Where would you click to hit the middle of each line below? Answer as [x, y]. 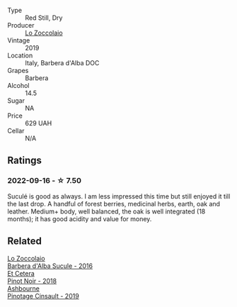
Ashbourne [24, 288]
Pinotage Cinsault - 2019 [43, 296]
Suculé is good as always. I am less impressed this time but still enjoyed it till [119, 196]
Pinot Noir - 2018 [32, 281]
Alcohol [18, 85]
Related [25, 241]
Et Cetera [21, 273]
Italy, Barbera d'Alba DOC [62, 63]
